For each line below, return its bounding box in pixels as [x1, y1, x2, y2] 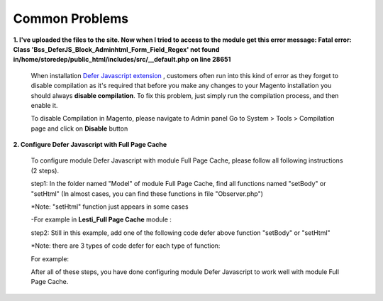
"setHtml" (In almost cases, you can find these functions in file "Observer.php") [30, 189, 264, 198]
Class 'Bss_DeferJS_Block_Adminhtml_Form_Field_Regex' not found [13, 45, 220, 53]
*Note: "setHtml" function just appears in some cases [30, 202, 189, 211]
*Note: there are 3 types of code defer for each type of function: [30, 241, 221, 250]
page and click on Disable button [30, 124, 128, 133]
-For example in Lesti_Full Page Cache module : [30, 215, 172, 224]
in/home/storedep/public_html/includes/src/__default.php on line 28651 [13, 55, 231, 64]
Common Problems [13, 11, 129, 26]
